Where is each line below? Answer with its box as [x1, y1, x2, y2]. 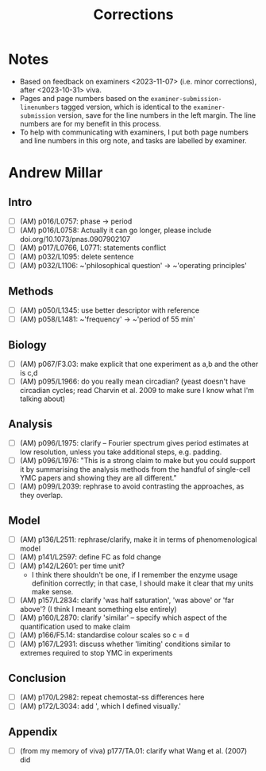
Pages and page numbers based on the [19, 93, 149, 103]
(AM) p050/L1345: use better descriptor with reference [19, 306, 200, 315]
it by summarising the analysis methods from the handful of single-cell [19, 465, 251, 474]
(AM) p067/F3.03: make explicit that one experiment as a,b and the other [19, 360, 259, 368]
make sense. [31, 587, 74, 597]
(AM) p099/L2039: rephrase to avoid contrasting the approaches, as [19, 481, 245, 491]
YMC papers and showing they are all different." [19, 473, 177, 483]
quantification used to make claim [19, 622, 131, 632]
